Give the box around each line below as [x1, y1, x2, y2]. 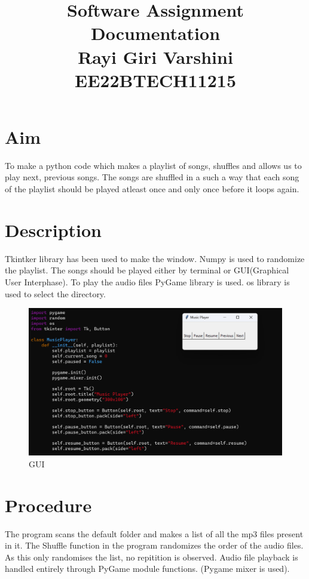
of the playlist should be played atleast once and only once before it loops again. [5, 183, 299, 195]
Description [5, 217, 102, 242]
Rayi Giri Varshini [78, 44, 233, 69]
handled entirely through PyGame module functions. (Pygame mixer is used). [5, 562, 290, 575]
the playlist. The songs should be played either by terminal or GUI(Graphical [5, 264, 289, 276]
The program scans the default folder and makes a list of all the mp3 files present [5, 527, 304, 540]
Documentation [90, 21, 221, 45]
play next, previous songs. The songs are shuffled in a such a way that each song [5, 171, 299, 183]
